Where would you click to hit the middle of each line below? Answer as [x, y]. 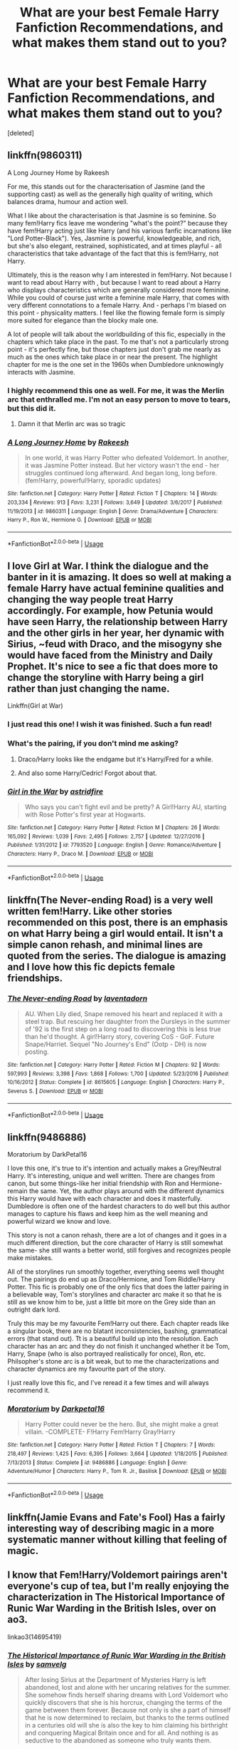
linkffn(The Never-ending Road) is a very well [110, 900]
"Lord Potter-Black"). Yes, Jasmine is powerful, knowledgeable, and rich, [115, 238]
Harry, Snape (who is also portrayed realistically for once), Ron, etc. [107, 1354]
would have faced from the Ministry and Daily [110, 655]
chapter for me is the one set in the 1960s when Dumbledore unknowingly [116, 364]
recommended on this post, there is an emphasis [118, 922]
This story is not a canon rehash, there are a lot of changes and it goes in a [117, 1235]
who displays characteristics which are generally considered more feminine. [119, 290]
